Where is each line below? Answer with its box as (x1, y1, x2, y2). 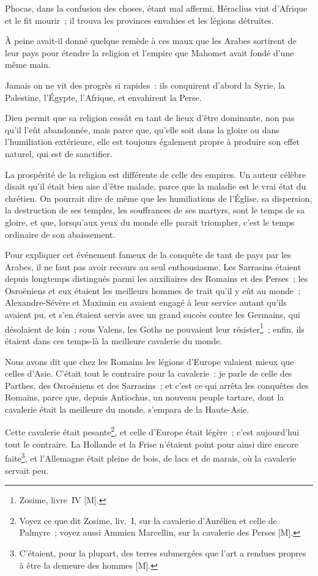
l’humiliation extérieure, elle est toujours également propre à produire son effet (5, 135, 300, 148)
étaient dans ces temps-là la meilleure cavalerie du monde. (5, 334, 223, 347)
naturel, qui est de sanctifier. (5, 147, 113, 160)
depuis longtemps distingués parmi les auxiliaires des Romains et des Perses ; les (5, 272, 308, 285)
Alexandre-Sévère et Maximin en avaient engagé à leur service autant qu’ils (5, 296, 287, 309)
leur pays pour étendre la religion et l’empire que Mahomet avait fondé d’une (5, 46, 294, 59)
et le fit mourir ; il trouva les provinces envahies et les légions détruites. (5, 13, 274, 26)
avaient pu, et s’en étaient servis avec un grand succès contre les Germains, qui (5, 308, 300, 321)
